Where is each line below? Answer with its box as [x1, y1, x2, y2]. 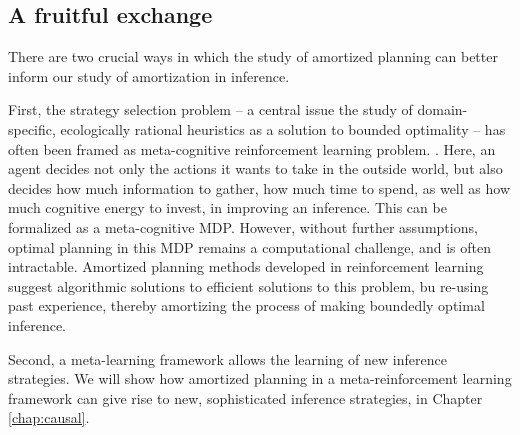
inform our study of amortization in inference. [8, 65, 290, 86]
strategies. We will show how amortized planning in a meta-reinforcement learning [8, 368, 512, 389]
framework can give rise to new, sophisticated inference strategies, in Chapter [8, 387, 483, 408]
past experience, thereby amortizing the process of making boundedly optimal [8, 295, 485, 316]
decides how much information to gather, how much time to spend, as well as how [8, 177, 510, 198]
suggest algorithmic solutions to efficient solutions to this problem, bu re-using [8, 275, 489, 296]
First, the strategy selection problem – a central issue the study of [8, 99, 413, 120]
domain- [417, 99, 468, 120]
